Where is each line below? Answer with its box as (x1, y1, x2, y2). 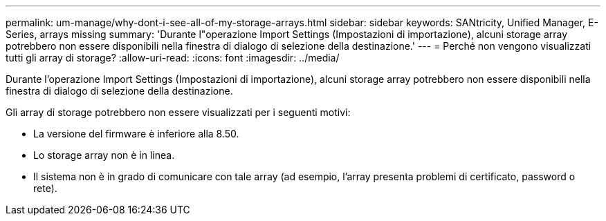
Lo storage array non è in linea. (33, 149, 175, 161)
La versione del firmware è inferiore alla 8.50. (33, 128, 239, 140)
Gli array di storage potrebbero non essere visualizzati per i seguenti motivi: (6, 106, 351, 118)
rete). (33, 182, 57, 194)
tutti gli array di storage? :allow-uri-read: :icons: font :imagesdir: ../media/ (6, 52, 340, 64)
